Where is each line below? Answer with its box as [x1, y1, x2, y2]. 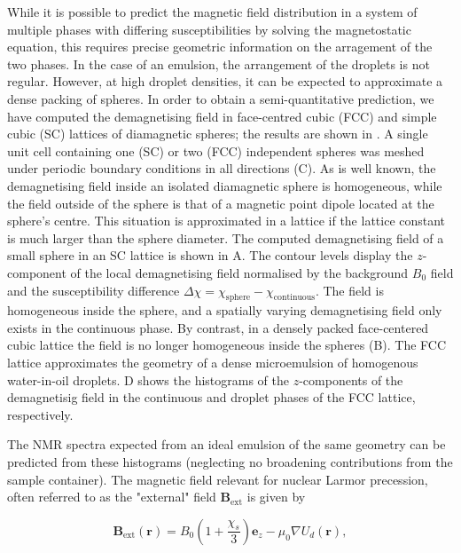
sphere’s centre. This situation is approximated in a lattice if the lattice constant [7, 211, 446, 230]
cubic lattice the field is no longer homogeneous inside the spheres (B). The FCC [7, 336, 447, 354]
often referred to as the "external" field [7, 487, 216, 506]
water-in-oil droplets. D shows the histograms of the [7, 370, 290, 389]
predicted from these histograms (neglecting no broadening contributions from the [7, 453, 453, 471]
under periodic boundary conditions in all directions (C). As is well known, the [7, 159, 436, 178]
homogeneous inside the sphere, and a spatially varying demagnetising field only [7, 301, 442, 320]
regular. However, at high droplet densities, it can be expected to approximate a [7, 72, 443, 91]
